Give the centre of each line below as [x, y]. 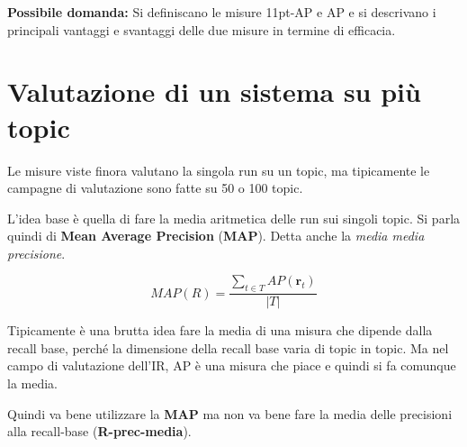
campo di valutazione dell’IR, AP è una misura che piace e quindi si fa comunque [232, 365]
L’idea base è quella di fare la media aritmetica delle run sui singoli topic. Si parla [234, 218]
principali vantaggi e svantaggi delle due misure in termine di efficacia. [202, 29]
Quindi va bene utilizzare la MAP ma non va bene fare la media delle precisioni [230, 413]
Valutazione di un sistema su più [214, 91]
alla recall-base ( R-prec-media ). [99, 431]
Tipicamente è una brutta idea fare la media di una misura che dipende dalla [220, 330]
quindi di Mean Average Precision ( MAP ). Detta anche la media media [216, 236]
